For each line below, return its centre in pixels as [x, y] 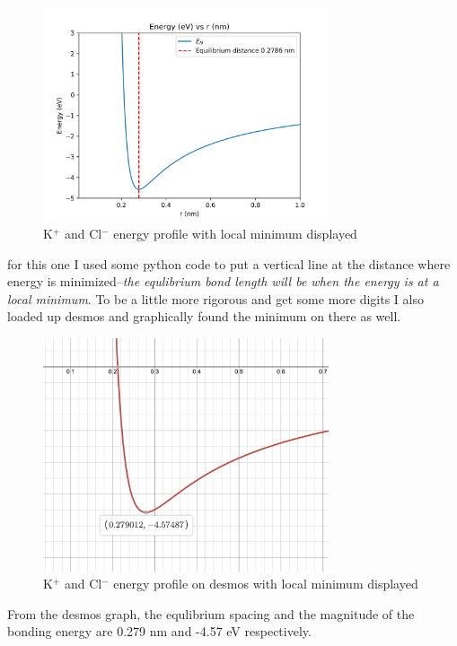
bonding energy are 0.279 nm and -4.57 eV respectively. [159, 631]
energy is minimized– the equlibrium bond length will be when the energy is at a [223, 281]
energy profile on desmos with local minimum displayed [266, 584]
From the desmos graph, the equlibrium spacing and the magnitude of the [211, 613]
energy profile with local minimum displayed [235, 234]
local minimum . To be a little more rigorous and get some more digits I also [215, 298]
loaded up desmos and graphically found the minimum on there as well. [204, 316]
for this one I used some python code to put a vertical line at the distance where [229, 263]
